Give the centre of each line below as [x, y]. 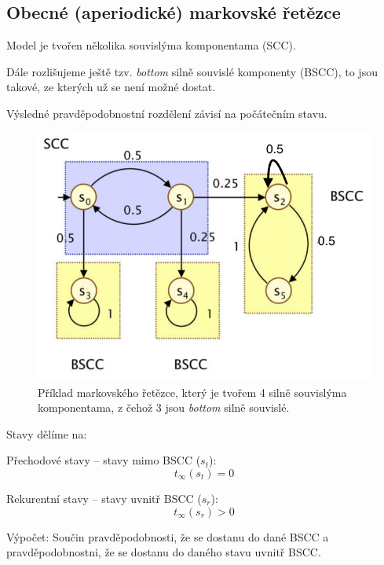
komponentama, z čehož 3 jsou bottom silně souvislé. [164, 407]
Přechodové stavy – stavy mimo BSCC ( [104, 460]
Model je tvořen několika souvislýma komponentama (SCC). [151, 45]
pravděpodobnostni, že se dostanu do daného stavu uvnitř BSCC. [164, 552]
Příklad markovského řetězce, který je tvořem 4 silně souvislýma [192, 392]
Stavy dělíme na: [47, 433]
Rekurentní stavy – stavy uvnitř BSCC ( [104, 498]
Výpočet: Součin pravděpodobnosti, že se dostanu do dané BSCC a [168, 536]
